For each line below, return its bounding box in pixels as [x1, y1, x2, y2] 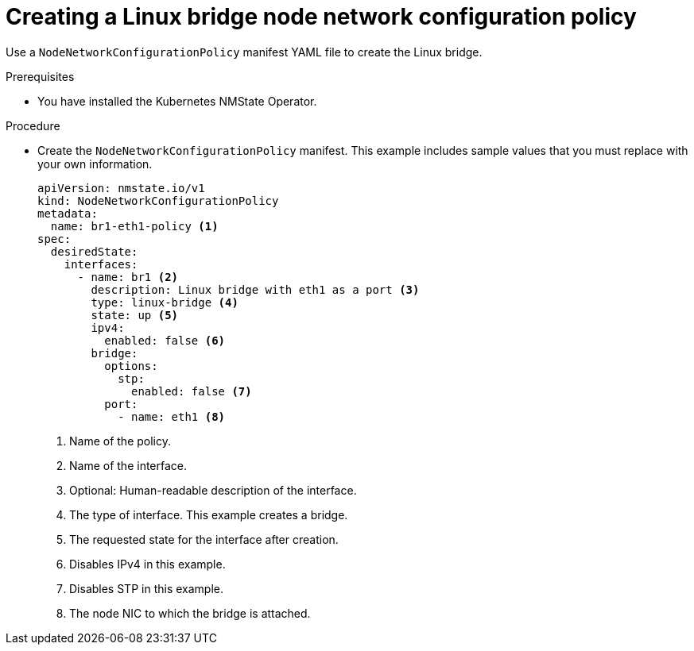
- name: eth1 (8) [118, 410, 226, 423]
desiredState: [50, 245, 138, 258]
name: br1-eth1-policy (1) [50, 219, 219, 233]
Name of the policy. [69, 433, 172, 448]
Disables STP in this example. [69, 581, 223, 595]
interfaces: [64, 257, 138, 271]
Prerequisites [6, 69, 75, 83]
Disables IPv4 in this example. [69, 557, 226, 571]
